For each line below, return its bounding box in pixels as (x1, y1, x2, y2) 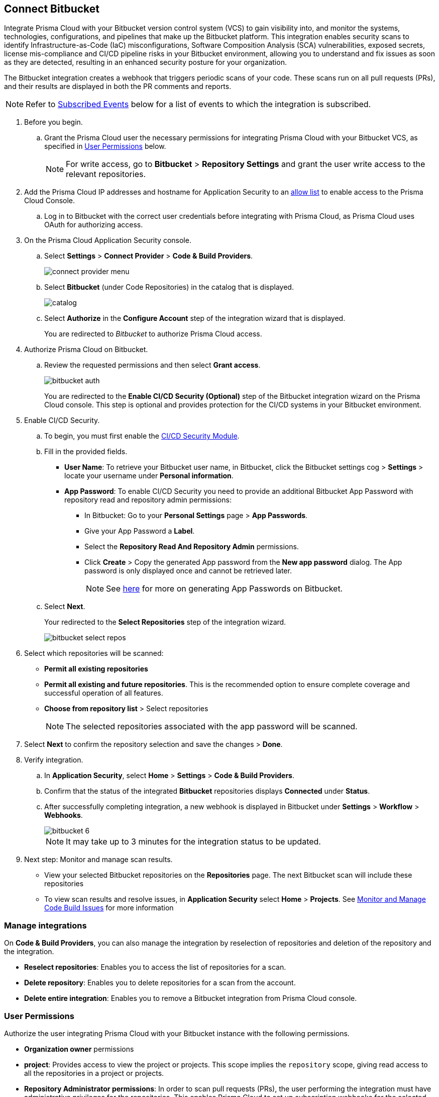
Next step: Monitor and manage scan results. (24, 855, 173, 864)
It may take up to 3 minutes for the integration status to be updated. (66, 836, 321, 847)
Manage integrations (4, 920, 87, 931)
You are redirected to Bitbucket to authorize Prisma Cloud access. (44, 329, 262, 339)
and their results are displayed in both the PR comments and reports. (4, 82, 232, 91)
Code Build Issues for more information (44, 903, 174, 912)
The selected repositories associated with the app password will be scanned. (66, 721, 358, 732)
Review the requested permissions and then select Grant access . (44, 361, 261, 370)
